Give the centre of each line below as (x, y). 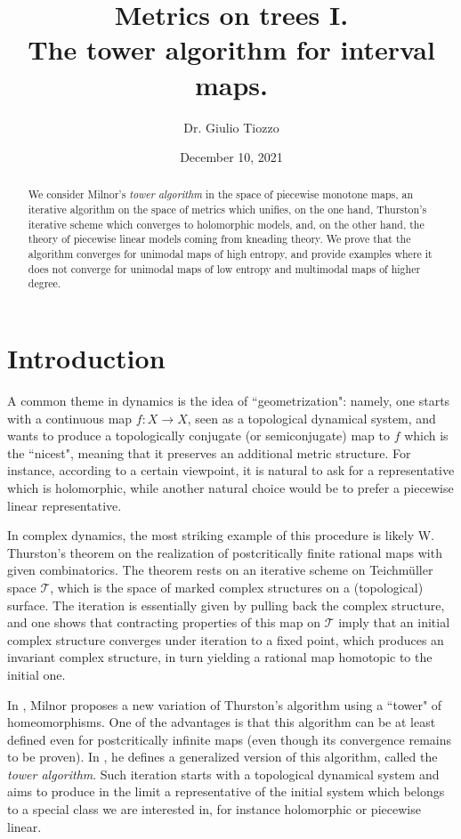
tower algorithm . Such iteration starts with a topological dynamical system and (223, 774)
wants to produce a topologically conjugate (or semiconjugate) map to (198, 436)
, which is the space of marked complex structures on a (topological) (237, 587)
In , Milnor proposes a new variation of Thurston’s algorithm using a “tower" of (225, 704)
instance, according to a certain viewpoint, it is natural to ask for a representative (231, 470)
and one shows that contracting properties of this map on (164, 622)
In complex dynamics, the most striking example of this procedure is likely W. (221, 535)
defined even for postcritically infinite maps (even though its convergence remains (230, 739)
